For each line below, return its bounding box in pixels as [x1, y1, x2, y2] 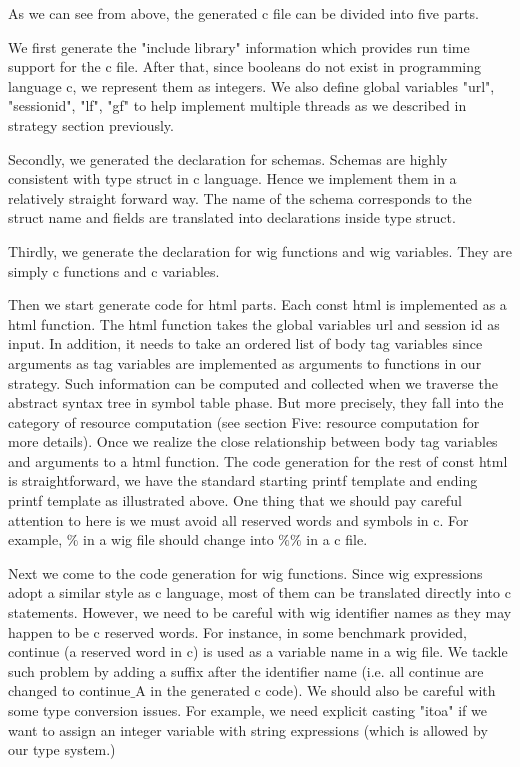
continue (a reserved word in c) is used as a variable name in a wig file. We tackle [8, 641, 508, 662]
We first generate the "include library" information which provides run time [8, 36, 470, 57]
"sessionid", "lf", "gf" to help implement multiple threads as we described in [8, 95, 467, 116]
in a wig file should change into [83, 529, 274, 550]
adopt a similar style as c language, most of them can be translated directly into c [8, 582, 511, 603]
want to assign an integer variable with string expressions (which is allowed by [8, 719, 488, 740]
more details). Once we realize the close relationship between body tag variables [8, 431, 498, 452]
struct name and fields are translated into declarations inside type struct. [8, 207, 456, 228]
